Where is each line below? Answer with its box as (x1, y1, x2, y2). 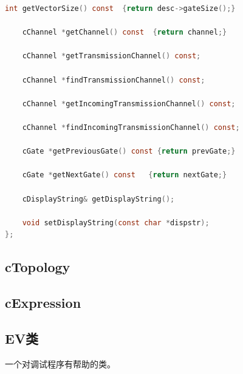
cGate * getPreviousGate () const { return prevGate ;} (22, 147, 236, 156)
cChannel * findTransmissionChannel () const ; (22, 75, 205, 84)
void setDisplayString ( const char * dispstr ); (22, 218, 210, 227)
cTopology (5, 257, 70, 276)
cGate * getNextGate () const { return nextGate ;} (22, 171, 227, 180)
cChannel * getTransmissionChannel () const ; (22, 52, 201, 61)
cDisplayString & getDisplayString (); (22, 194, 175, 203)
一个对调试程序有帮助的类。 (5, 357, 115, 370)
